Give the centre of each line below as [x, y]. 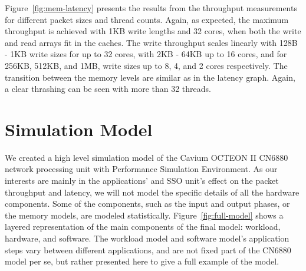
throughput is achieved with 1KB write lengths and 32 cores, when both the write [153, 31]
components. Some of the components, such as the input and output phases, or [147, 204]
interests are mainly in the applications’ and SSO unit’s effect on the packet [142, 181]
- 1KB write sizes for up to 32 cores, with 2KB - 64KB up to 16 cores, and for [146, 54]
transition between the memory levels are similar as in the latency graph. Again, [150, 77]
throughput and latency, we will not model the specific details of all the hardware [152, 192]
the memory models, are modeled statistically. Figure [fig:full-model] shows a [144, 215]
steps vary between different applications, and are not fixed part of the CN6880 [148, 249]
